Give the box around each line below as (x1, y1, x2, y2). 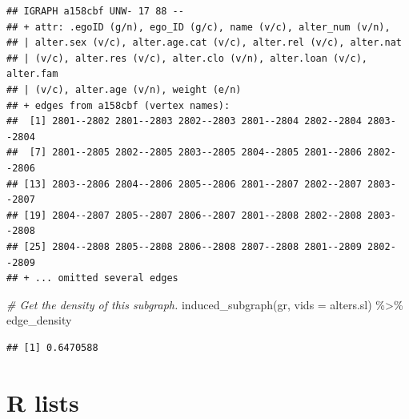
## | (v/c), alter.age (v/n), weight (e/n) (6, 83, 242, 95)
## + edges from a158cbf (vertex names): (6, 99, 231, 111)
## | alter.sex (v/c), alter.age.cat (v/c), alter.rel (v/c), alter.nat (6, 37, 402, 49)
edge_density (6, 312, 72, 328)
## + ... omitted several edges (6, 272, 178, 284)
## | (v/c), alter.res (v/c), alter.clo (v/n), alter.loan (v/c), (6, 52, 368, 64)
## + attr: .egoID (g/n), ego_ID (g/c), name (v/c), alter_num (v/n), (6, 21, 391, 33)
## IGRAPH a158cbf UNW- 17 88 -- (6, 6, 184, 17)
